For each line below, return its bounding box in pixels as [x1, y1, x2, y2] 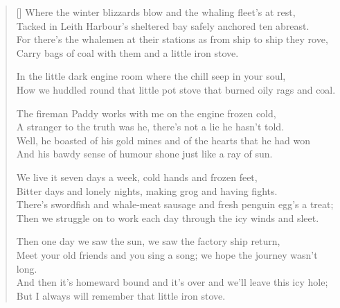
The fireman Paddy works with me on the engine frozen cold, [16, 105, 276, 120]
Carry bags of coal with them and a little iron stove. [16, 45, 239, 60]
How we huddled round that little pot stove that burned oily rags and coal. [16, 82, 336, 96]
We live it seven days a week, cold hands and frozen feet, [16, 169, 258, 184]
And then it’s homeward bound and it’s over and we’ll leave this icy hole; [16, 275, 328, 289]
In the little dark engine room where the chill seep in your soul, [16, 69, 286, 83]
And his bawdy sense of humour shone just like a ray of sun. [16, 146, 273, 161]
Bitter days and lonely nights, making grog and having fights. [16, 183, 278, 198]
